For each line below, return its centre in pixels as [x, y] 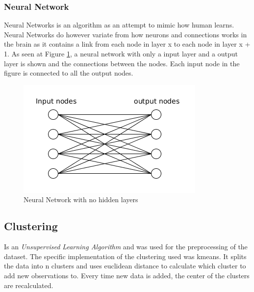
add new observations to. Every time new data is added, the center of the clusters [127, 275]
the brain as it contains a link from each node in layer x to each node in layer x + [127, 44]
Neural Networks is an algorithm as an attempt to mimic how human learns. [119, 25]
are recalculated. [29, 285]
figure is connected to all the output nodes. [69, 73]
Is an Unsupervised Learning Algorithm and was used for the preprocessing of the [126, 247]
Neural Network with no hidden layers [81, 199]
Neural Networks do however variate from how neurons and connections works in [126, 34]
